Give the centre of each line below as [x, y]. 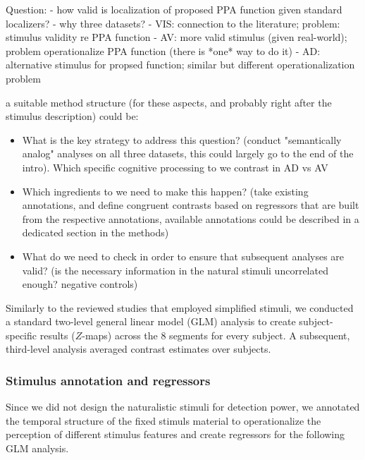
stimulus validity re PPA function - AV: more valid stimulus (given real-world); [177, 37]
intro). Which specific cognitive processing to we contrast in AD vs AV [175, 167]
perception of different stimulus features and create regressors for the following [175, 434]
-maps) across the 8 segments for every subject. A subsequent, [216, 335]
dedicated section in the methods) [95, 232]
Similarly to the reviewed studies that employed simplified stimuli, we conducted [180, 307]
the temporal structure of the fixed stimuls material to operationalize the [163, 420]
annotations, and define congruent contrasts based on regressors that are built [191, 205]
